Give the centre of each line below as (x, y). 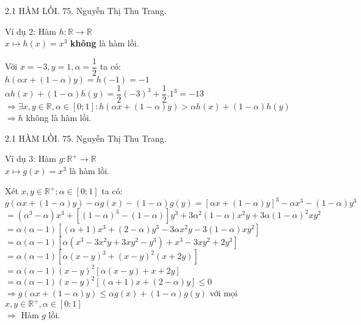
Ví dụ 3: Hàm (31, 159)
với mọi (224, 293)
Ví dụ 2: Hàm (31, 31)
